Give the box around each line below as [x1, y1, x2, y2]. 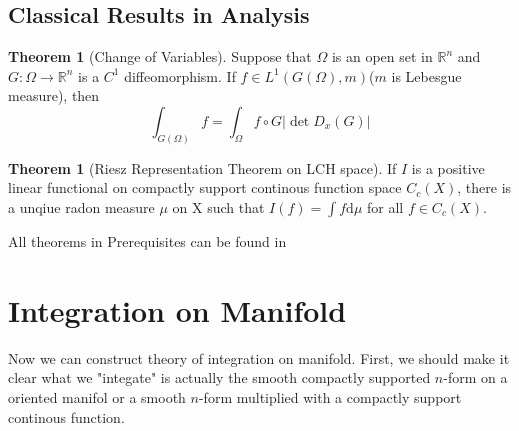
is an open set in [331, 46, 433, 67]
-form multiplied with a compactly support [198, 386, 462, 407]
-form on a [443, 367, 508, 388]
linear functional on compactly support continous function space [8, 177, 402, 198]
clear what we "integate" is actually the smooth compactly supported [8, 367, 431, 388]
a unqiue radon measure [8, 197, 155, 218]
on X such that [172, 197, 265, 218]
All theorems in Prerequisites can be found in [8, 231, 287, 252]
